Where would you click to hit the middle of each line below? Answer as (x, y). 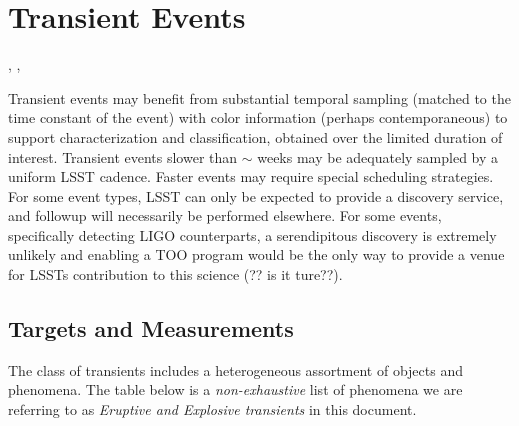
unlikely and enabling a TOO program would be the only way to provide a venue (256, 254)
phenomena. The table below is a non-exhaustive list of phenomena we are (235, 389)
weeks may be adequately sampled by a (378, 156)
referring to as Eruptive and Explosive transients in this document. (212, 409)
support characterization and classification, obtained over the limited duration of (255, 136)
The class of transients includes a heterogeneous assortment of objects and (235, 369)
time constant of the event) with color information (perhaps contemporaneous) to (258, 117)
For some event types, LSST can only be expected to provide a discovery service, (256, 195)
